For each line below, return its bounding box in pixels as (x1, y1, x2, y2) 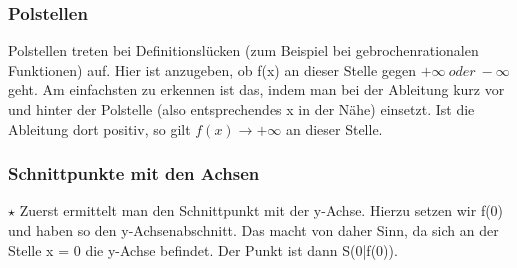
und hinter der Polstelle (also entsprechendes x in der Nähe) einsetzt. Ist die (8, 99, 475, 119)
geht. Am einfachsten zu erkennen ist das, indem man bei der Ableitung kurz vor (8, 79, 505, 100)
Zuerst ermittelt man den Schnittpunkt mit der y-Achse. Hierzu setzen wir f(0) (19, 200, 504, 221)
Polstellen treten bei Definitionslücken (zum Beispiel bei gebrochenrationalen (8, 40, 479, 61)
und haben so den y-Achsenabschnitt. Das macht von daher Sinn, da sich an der (8, 220, 499, 240)
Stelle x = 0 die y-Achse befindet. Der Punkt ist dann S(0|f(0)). (8, 239, 398, 260)
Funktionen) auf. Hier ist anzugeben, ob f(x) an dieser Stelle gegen (8, 59, 417, 80)
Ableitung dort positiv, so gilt (8, 118, 191, 139)
